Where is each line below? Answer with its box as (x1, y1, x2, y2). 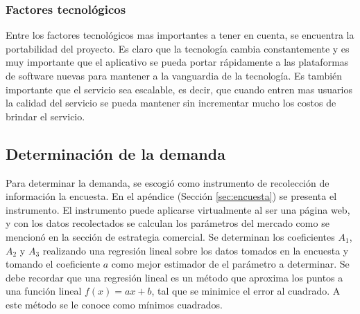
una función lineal (6, 284, 82, 298)
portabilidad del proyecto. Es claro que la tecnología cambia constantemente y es (6, 41, 350, 55)
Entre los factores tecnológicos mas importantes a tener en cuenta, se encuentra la (6, 28, 354, 42)
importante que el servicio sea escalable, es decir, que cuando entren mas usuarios (6, 82, 353, 96)
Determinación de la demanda (6, 142, 225, 164)
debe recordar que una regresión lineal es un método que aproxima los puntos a (6, 270, 343, 284)
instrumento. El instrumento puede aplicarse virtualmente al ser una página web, (6, 202, 350, 216)
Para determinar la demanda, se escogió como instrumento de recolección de (6, 175, 329, 190)
